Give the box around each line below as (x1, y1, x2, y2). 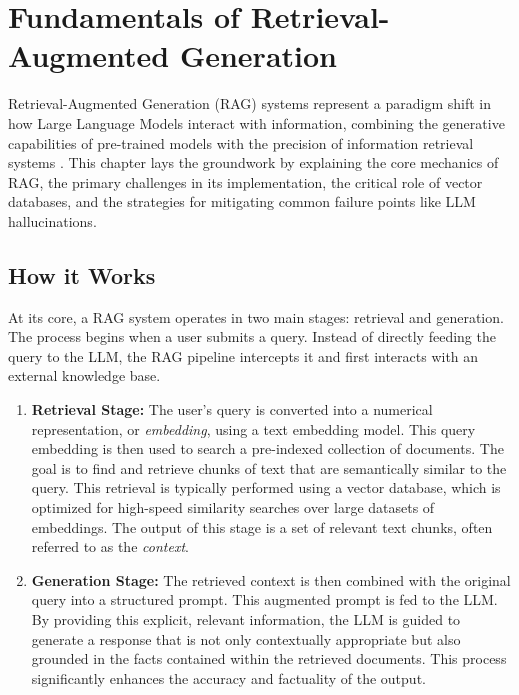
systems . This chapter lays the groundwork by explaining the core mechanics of (8, 152, 499, 173)
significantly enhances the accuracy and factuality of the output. (31, 667, 426, 688)
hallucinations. (8, 210, 97, 231)
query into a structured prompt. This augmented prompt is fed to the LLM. (31, 589, 498, 610)
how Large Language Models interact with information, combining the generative (8, 112, 505, 133)
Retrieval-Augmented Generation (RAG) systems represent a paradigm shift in (8, 93, 491, 114)
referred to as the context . (31, 536, 189, 557)
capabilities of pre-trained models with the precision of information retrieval (8, 132, 474, 153)
